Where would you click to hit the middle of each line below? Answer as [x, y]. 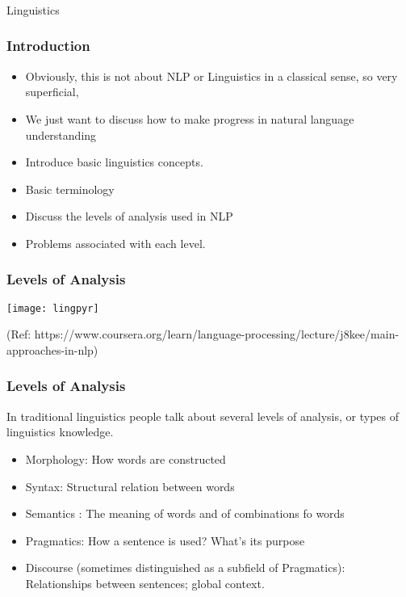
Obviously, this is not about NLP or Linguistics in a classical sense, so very [211, 76]
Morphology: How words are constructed [126, 458]
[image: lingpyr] [53, 308]
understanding [61, 135]
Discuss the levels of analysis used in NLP [129, 216]
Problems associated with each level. [115, 243]
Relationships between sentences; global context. [145, 583]
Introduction [48, 46]
